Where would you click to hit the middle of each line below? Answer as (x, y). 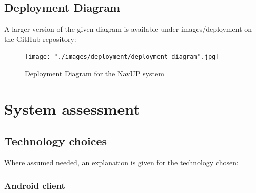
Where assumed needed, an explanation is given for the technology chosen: (121, 163)
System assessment (72, 108)
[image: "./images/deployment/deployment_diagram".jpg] (122, 57)
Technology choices (56, 141)
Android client (35, 185)
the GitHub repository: (40, 39)
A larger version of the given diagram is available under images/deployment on (128, 29)
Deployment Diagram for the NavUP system (94, 73)
